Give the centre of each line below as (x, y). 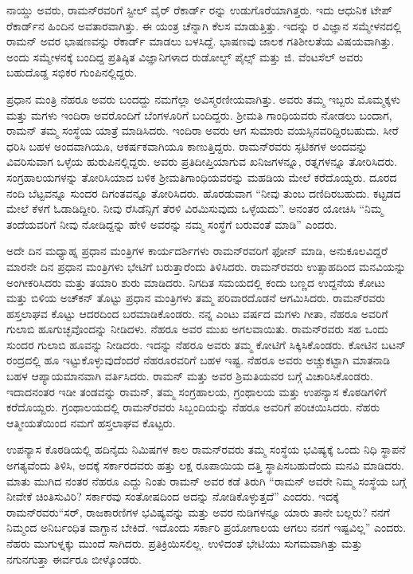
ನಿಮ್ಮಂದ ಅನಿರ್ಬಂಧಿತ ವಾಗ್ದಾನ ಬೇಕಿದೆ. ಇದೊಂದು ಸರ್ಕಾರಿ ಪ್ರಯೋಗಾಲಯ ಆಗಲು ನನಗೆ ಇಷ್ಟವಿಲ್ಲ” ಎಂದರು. (206, 527)
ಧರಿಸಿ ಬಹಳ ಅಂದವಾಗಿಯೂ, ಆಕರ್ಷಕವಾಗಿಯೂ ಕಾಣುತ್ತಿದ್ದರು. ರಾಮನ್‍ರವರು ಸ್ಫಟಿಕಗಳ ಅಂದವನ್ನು (187, 145)
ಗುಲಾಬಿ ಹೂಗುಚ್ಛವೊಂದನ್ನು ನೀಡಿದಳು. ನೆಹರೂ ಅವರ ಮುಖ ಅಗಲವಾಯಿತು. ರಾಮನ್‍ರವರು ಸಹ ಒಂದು (197, 329)
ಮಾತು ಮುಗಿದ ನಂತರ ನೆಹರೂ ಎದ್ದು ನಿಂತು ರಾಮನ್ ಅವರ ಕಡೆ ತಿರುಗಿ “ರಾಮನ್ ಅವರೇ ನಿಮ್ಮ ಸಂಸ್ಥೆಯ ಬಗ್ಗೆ (206, 480)
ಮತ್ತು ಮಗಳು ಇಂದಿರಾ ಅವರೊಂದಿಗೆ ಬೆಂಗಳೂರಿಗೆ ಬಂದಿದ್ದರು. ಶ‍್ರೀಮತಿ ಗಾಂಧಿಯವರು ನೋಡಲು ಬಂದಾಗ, (199, 114)
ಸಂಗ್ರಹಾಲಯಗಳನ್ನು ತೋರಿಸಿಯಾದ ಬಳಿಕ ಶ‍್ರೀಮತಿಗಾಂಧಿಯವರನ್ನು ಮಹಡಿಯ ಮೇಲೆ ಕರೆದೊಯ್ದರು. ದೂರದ (202, 177)
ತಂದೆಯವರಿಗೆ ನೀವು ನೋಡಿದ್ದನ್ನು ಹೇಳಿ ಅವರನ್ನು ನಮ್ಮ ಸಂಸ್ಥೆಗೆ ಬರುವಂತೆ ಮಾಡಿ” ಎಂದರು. (172, 224)
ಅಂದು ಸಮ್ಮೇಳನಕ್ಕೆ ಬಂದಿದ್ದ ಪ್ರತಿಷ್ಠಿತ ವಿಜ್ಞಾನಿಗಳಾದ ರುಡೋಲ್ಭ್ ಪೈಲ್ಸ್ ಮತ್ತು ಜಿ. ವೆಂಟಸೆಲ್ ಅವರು (185, 56)
